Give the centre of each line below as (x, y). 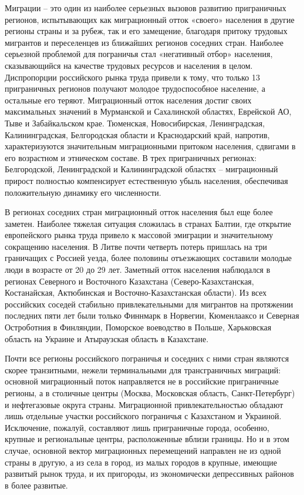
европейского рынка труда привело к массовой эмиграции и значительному (139, 235)
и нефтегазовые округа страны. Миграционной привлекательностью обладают (144, 404)
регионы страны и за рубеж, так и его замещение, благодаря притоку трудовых (146, 31)
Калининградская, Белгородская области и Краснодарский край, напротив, (137, 134)
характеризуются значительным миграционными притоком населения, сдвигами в (150, 146)
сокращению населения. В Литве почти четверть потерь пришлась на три (136, 246)
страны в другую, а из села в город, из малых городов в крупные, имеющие (141, 462)
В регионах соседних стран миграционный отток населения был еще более (139, 212)
